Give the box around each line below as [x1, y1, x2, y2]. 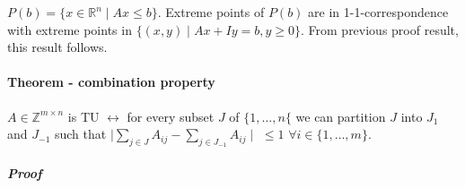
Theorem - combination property [7, 73, 215, 91]
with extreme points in [7, 20, 132, 38]
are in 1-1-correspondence [308, 3, 449, 21]
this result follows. [7, 38, 108, 56]
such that [54, 124, 107, 143]
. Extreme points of [157, 3, 265, 21]
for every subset [127, 107, 215, 125]
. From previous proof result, [301, 20, 459, 38]
